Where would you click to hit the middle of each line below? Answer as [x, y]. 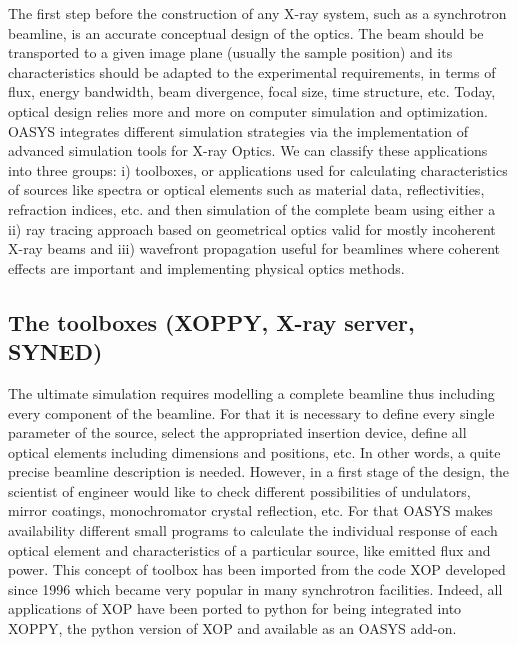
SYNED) [55, 351]
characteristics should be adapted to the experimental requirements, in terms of [252, 71]
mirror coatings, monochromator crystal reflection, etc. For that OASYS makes [250, 510]
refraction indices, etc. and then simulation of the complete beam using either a [252, 208]
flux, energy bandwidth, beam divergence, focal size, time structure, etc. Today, [252, 91]
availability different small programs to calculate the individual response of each [253, 530]
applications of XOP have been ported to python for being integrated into [235, 608]
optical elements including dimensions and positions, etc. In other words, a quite [254, 451]
